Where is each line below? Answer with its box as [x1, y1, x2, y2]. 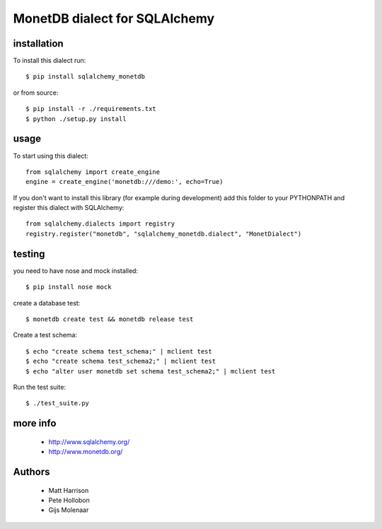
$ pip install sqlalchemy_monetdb [25, 73, 145, 81]
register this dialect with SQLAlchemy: [13, 204, 125, 212]
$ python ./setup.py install [25, 115, 127, 123]
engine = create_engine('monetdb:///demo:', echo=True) [25, 178, 224, 186]
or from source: [13, 88, 59, 97]
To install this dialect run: [13, 57, 86, 65]
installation [13, 37, 64, 50]
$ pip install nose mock [25, 283, 112, 291]
